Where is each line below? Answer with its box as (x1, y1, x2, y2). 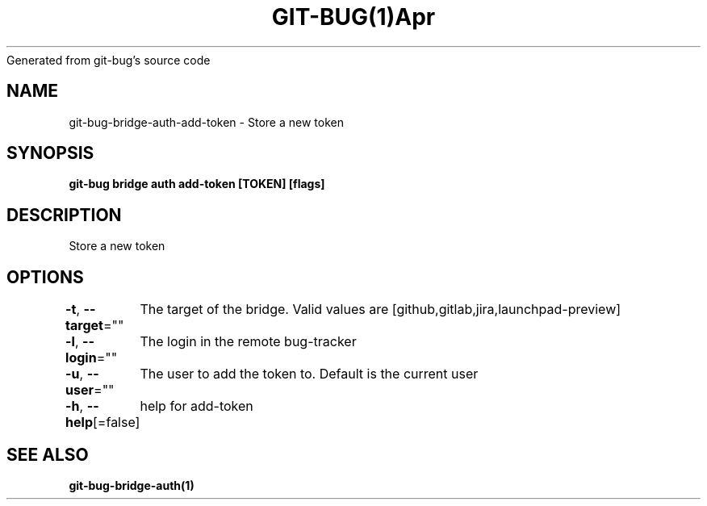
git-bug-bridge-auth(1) (69, 478, 195, 492)
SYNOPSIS (6, 143, 94, 164)
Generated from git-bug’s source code (6, 52, 211, 67)
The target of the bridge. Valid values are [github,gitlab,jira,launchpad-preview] (140, 301, 621, 318)
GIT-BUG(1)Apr (271, 3, 436, 31)
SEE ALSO (6, 444, 89, 465)
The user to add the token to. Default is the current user (140, 366, 479, 383)
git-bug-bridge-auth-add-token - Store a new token (69, 115, 344, 129)
